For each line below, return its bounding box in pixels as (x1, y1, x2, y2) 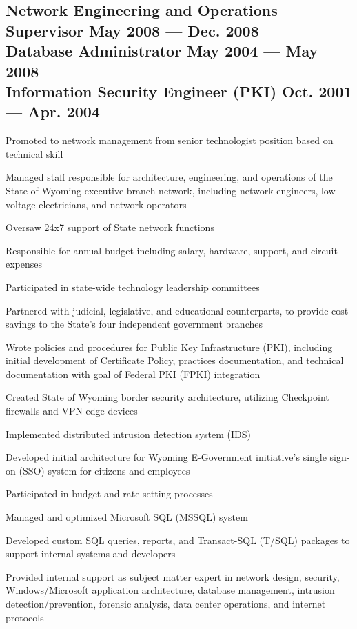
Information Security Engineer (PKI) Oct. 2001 (6, 80, 352, 101)
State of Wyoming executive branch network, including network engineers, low (6, 183, 336, 197)
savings (6, 317, 36, 331)
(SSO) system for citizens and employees (19, 463, 190, 477)
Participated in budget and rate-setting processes (6, 486, 213, 501)
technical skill (6, 146, 63, 161)
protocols (6, 610, 44, 624)
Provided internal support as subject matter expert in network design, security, (6, 569, 340, 583)
